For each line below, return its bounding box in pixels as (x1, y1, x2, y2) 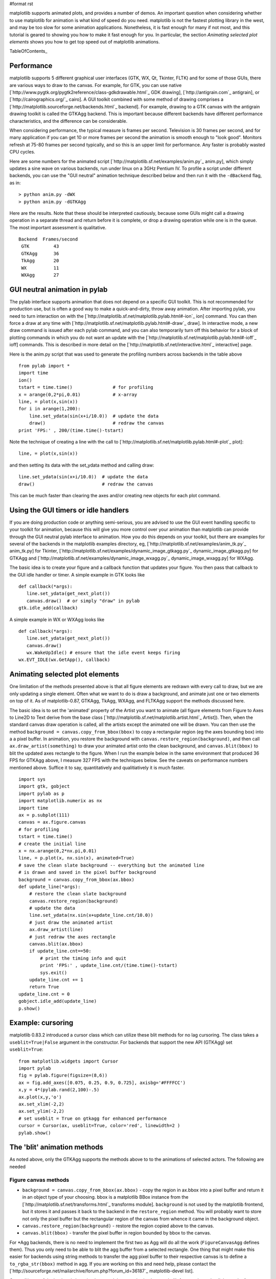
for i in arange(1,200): (18, 406, 81, 412)
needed (9, 1163, 26, 1170)
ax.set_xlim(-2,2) (18, 1101, 65, 1107)
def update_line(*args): (18, 884, 81, 890)
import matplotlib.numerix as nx (18, 798, 102, 804)
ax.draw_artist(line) (29, 927, 84, 933)
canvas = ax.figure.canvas (18, 819, 86, 825)
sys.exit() (40, 969, 67, 976)
